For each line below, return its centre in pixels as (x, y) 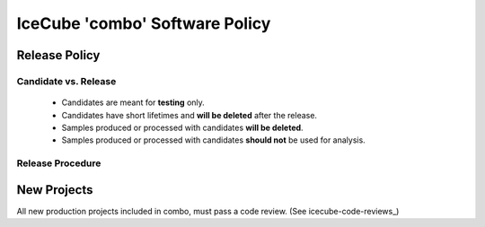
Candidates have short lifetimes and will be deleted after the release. (190, 115)
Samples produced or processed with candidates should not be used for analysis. (213, 140)
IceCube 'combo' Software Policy (144, 23)
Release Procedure (59, 163)
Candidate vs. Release (66, 81)
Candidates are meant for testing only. (133, 102)
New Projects (55, 190)
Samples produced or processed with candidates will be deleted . (183, 127)
